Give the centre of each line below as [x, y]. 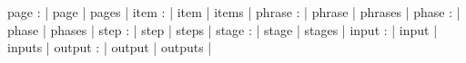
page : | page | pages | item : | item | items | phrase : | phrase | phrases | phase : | [234, 12]
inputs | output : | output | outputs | [110, 47]
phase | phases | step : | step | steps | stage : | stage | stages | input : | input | [223, 29]
